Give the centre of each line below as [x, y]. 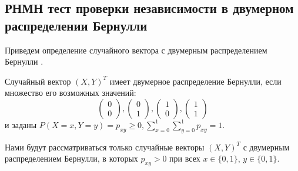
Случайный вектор [38, 81]
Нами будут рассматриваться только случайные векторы [105, 147]
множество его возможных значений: [71, 93]
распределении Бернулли [76, 25]
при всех [185, 158]
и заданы [21, 124]
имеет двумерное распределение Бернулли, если [195, 81]
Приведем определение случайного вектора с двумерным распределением [136, 50]
